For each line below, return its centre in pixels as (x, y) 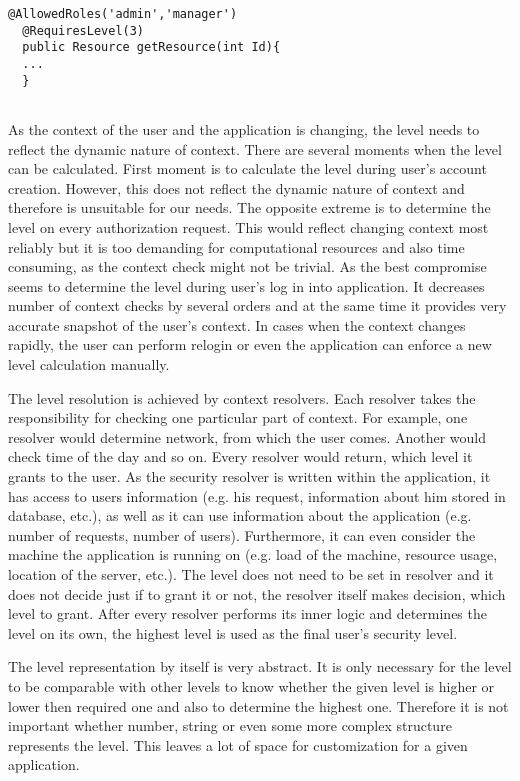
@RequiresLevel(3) (83, 30)
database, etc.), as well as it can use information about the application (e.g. (240, 515)
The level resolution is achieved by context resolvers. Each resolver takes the (242, 397)
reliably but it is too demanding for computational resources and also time (236, 246)
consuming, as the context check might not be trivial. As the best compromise (247, 266)
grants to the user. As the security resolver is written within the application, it (249, 476)
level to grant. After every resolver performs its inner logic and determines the (247, 613)
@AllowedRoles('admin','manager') (123, 14)
